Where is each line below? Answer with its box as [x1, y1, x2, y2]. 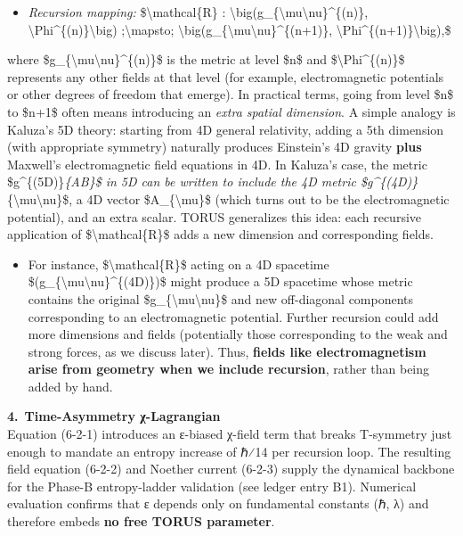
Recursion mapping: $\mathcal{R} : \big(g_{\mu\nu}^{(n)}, [28, 3, 369, 21]
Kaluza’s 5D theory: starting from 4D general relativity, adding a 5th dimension [7, 120, 444, 138]
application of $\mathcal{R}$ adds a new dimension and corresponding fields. [7, 225, 434, 243]
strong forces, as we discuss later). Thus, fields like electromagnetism [28, 342, 426, 360]
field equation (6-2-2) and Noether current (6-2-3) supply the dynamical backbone [7, 459, 455, 478]
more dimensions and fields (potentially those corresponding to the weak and [28, 325, 448, 343]
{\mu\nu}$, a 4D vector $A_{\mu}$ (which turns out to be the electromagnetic [7, 189, 450, 208]
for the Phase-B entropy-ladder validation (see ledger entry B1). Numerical [7, 476, 417, 495]
